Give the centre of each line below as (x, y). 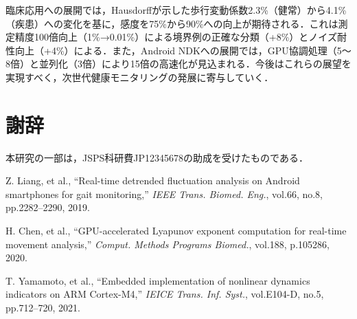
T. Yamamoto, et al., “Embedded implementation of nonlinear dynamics (158, 280)
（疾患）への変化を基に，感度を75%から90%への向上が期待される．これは (172, 23)
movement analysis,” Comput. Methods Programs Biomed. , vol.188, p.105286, (168, 244)
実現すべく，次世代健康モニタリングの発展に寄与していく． (140, 77)
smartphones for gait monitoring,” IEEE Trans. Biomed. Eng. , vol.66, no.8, (164, 194)
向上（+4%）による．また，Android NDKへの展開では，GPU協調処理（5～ (183, 50)
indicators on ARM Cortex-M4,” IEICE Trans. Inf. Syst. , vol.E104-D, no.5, (165, 294)
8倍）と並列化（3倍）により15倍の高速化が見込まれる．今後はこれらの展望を (178, 64)
